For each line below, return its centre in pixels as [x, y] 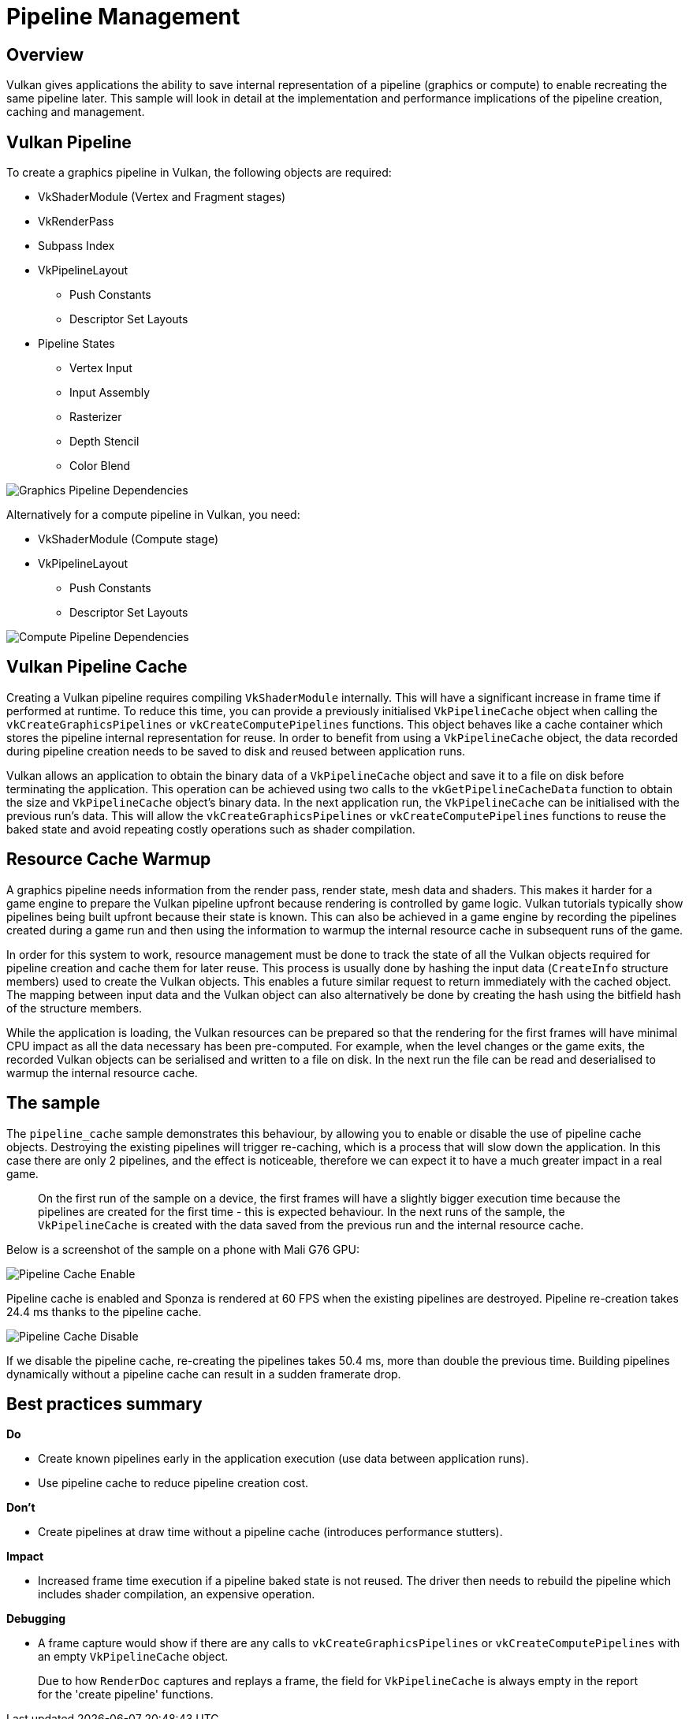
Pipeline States [76, 344]
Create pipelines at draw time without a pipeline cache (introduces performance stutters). [270, 1532]
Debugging [36, 1619]
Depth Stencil [104, 442]
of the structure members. [74, 1008]
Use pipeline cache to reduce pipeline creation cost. [173, 1483]
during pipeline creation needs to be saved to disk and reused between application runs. [236, 751]
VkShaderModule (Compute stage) [128, 539]
